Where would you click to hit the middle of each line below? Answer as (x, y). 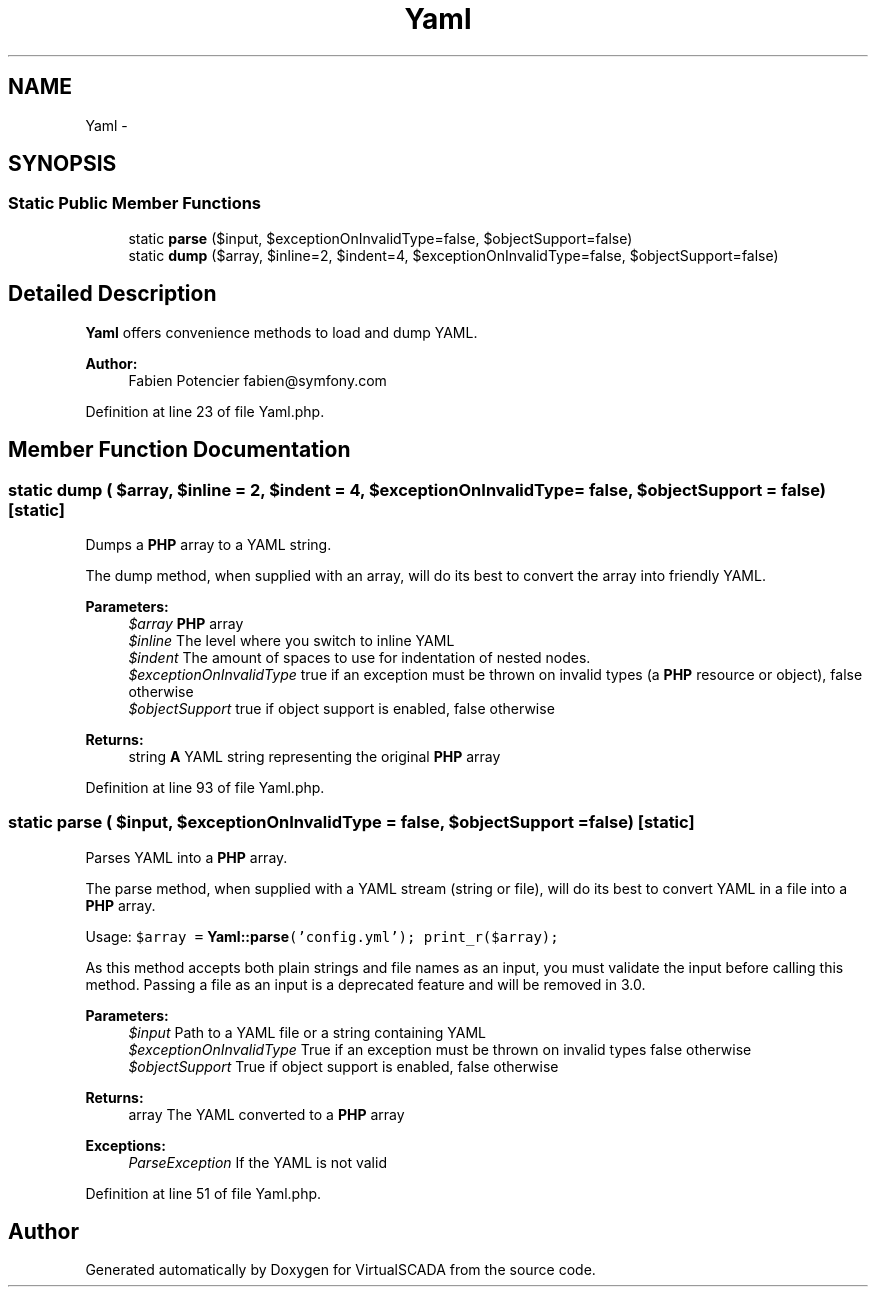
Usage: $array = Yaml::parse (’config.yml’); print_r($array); (322, 936)
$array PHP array (186, 623)
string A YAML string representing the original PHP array (314, 756)
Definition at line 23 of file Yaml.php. (205, 411)
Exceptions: (125, 1145)
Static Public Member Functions (135, 203)
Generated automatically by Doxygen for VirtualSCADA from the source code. (340, 1270)
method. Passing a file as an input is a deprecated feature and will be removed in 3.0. (365, 984)
